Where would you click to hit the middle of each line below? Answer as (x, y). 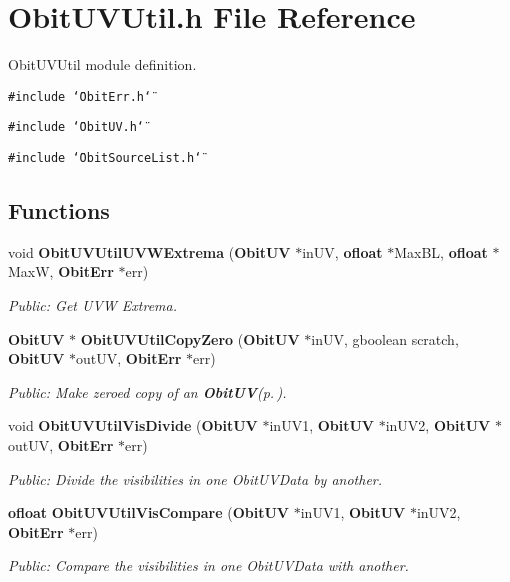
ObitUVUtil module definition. (102, 64)
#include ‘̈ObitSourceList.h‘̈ (105, 158)
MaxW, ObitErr (61, 271)
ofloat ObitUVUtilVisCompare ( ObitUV (149, 512)
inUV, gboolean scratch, (385, 338)
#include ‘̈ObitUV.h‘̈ (76, 127)
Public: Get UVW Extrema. (92, 305)
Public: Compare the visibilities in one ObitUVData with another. (208, 565)
